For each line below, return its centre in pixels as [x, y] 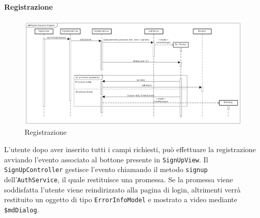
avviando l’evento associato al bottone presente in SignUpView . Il [106, 159]
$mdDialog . [22, 209]
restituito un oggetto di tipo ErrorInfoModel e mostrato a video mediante [121, 199]
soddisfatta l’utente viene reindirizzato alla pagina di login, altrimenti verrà [123, 189]
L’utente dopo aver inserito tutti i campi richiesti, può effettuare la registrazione [130, 149]
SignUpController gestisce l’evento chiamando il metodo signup [106, 169]
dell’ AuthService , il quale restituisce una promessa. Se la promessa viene [119, 179]
